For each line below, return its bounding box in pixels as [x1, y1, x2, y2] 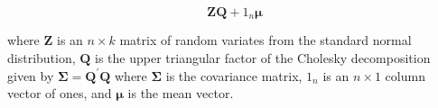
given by [7, 66, 54, 85]
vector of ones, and [7, 84, 112, 103]
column [385, 66, 425, 85]
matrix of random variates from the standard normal [119, 31, 412, 49]
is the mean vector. [127, 84, 234, 103]
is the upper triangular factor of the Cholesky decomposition [95, 49, 431, 67]
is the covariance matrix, [165, 66, 303, 85]
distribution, [7, 49, 76, 67]
